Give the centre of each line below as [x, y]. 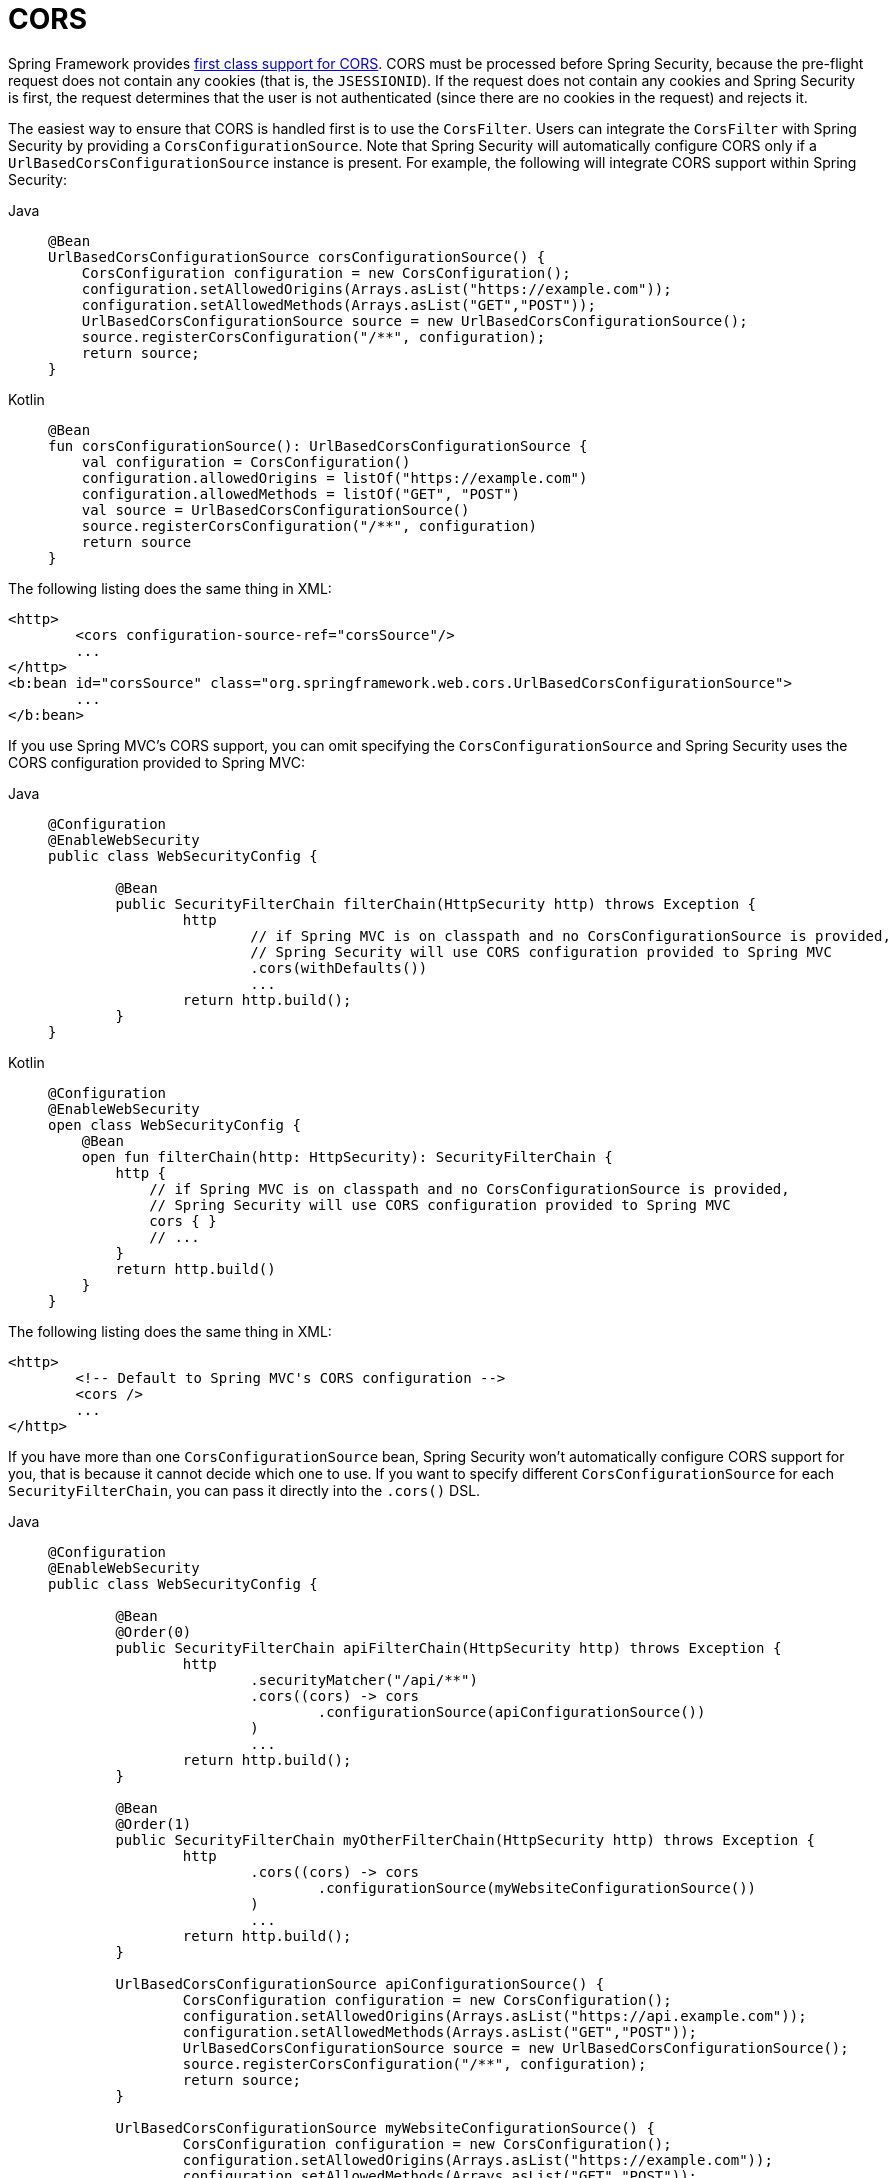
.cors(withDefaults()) [339, 967]
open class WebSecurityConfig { [174, 1124]
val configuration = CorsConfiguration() [246, 461]
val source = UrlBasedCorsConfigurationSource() [275, 509]
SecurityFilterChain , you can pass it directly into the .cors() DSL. [244, 1490]
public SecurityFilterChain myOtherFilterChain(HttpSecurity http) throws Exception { [465, 1839]
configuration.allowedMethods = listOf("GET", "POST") [301, 493]
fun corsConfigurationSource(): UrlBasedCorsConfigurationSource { [318, 445]
